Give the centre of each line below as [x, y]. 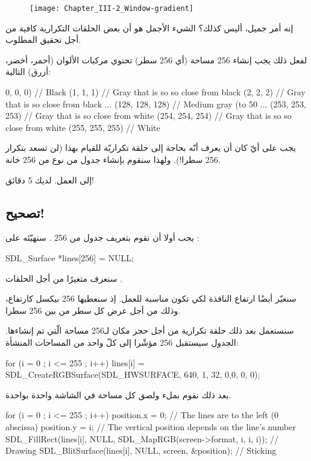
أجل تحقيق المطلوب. [43, 40]
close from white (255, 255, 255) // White [83, 127]
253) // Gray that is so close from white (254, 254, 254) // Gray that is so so [149, 116]
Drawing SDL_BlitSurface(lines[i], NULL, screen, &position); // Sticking [141, 450]
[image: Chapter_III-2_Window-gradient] [112, 8]
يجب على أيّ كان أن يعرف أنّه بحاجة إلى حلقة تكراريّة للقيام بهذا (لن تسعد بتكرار [151, 148]
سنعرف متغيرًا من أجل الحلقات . [64, 278]
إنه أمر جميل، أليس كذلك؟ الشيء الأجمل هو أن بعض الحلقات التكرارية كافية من [149, 27]
